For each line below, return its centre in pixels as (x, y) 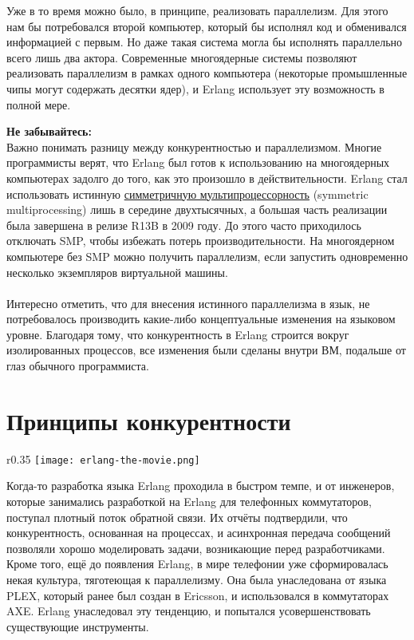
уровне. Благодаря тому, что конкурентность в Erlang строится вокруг (178, 334)
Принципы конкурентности (149, 420)
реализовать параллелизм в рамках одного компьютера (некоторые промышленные (207, 73)
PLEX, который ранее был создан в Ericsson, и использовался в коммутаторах (198, 595)
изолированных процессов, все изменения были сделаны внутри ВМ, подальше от (206, 350)
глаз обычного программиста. (78, 366)
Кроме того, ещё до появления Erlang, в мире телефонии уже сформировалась (197, 564)
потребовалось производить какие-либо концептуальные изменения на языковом (201, 319)
